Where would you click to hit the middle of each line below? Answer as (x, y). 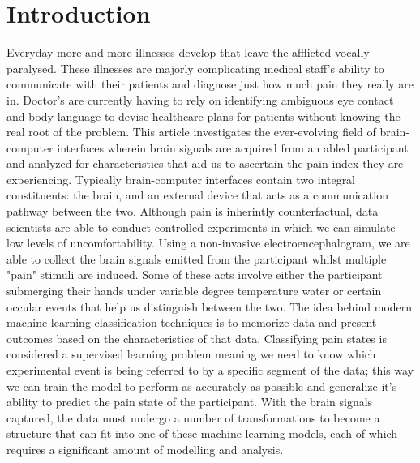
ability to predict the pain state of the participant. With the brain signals (190, 402)
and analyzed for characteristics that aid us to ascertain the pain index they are (205, 163)
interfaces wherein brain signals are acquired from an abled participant (233, 147)
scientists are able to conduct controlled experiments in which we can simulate (201, 227)
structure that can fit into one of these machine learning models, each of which (202, 433)
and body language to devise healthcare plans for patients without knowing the (204, 116)
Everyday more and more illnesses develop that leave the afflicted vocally (188, 52)
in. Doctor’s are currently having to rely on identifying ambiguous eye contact (200, 99)
